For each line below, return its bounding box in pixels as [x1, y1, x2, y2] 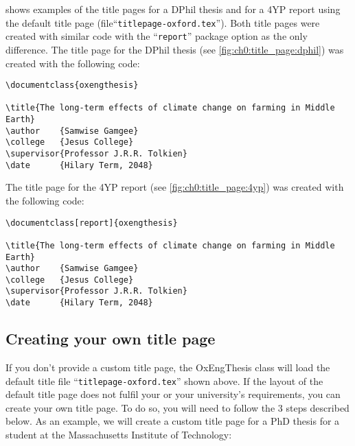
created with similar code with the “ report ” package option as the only [5, 29, 308, 43]
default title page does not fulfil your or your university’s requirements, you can [5, 387, 341, 401]
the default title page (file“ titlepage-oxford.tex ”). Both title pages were [5, 15, 320, 30]
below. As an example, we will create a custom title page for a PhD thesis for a [5, 414, 340, 428]
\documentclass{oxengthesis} [5, 80, 139, 91]
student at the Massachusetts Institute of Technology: [5, 427, 232, 442]
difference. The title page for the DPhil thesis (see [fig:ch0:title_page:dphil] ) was [5, 42, 344, 56]
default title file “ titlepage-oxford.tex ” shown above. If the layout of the [5, 373, 323, 388]
